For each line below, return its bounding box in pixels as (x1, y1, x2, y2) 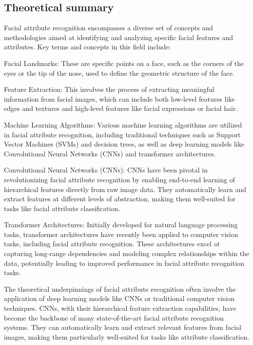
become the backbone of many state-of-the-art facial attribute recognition (4, 312, 224, 323)
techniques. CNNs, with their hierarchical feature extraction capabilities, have (4, 303, 236, 313)
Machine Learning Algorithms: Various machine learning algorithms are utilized (4, 119, 242, 129)
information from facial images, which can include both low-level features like (4, 93, 235, 104)
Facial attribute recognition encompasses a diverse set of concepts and (4, 22, 213, 33)
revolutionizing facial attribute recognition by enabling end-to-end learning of (4, 174, 235, 184)
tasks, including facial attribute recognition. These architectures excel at (4, 238, 220, 249)
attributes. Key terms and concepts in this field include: (4, 42, 171, 52)
